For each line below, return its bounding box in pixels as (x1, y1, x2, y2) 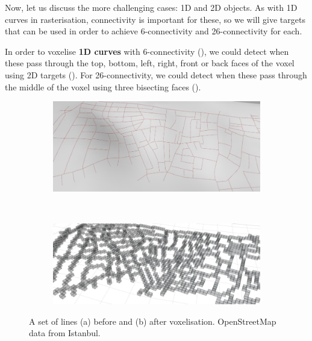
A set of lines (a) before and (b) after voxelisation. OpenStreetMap (29, 314, 276, 327)
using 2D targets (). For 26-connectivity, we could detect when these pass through (5, 68, 307, 81)
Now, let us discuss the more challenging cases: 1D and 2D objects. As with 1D (5, 1, 298, 13)
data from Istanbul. (29, 327, 101, 339)
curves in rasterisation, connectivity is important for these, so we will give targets (5, 13, 305, 25)
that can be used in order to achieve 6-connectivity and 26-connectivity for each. (5, 25, 302, 37)
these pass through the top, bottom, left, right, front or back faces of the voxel (5, 57, 295, 69)
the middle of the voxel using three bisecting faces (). (5, 80, 201, 93)
